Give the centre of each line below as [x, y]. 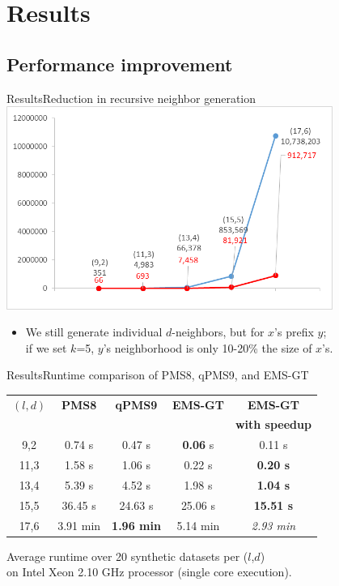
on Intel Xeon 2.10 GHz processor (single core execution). [149, 572]
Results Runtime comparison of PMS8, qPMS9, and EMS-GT [158, 375]
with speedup [273, 424]
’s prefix [294, 332]
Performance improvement [120, 64]
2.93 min [273, 525]
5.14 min [198, 525]
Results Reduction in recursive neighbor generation [131, 98]
